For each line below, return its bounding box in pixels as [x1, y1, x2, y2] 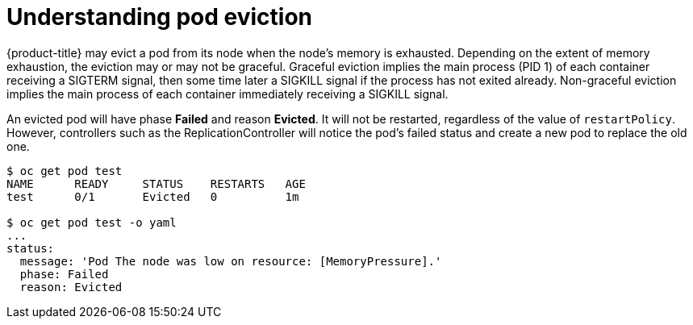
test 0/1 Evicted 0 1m [6, 190, 299, 203]
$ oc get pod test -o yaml [6, 215, 177, 229]
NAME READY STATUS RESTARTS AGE [6, 177, 306, 190]
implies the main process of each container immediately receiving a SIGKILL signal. [6, 86, 449, 101]
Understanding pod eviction [6, 3, 312, 31]
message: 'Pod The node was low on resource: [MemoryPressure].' [19, 254, 442, 268]
